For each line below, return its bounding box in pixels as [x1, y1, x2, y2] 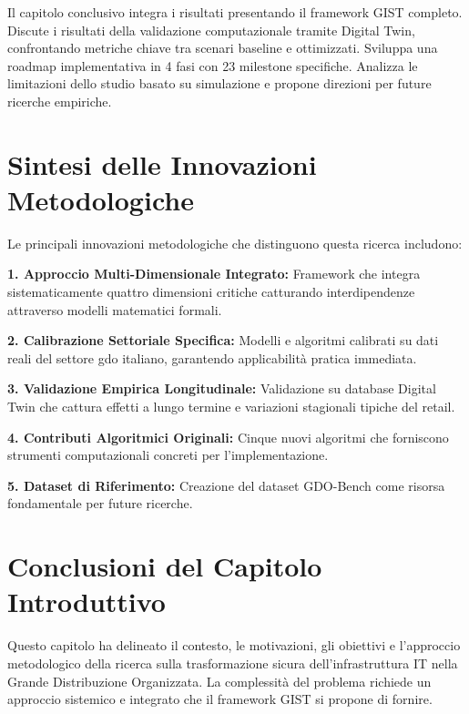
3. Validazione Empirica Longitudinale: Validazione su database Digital [7, 379, 436, 398]
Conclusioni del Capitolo [7, 547, 322, 585]
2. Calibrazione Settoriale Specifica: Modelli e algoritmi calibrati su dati [7, 331, 439, 350]
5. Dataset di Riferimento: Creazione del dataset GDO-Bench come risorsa [7, 475, 445, 495]
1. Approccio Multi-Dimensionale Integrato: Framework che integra [7, 264, 421, 283]
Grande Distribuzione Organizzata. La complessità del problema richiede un [7, 671, 432, 690]
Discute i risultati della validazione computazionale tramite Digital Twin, [7, 20, 415, 39]
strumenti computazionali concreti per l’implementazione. [7, 445, 329, 464]
